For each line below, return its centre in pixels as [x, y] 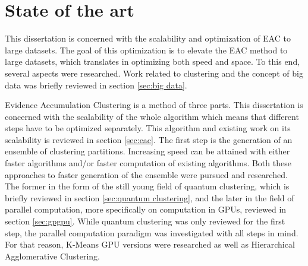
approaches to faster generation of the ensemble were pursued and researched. [146, 174]
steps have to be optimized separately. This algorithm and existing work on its [148, 128]
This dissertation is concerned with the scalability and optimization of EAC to [148, 38]
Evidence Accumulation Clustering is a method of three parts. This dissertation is [154, 105]
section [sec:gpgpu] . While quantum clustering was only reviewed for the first [145, 221]
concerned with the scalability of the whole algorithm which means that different [152, 116]
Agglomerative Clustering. [52, 256]
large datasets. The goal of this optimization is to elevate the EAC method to [146, 50]
